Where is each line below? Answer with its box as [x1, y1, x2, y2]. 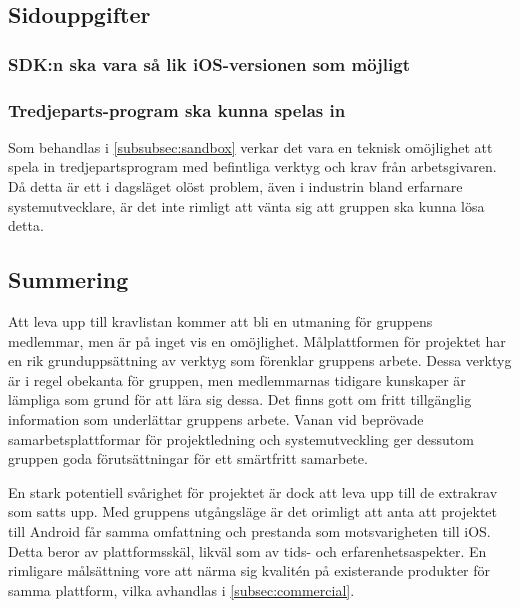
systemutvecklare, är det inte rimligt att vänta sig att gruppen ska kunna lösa [8, 195, 485, 216]
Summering [8, 264, 129, 295]
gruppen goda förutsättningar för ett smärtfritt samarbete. [8, 448, 368, 469]
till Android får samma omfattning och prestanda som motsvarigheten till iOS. [8, 520, 491, 541]
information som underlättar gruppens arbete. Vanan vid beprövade [8, 408, 424, 429]
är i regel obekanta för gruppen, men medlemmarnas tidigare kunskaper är [8, 369, 466, 390]
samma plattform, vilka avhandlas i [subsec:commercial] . [8, 579, 355, 600]
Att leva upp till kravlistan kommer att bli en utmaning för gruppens [8, 311, 433, 332]
